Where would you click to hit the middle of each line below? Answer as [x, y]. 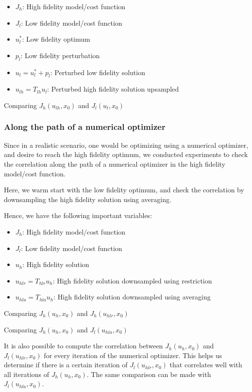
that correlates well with [206, 365]
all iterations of [27, 374]
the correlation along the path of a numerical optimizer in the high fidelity [115, 164]
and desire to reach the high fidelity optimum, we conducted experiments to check [126, 154]
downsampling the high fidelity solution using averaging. [88, 199]
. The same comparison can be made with [149, 374]
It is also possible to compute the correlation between [84, 346]
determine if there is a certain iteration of [66, 365]
